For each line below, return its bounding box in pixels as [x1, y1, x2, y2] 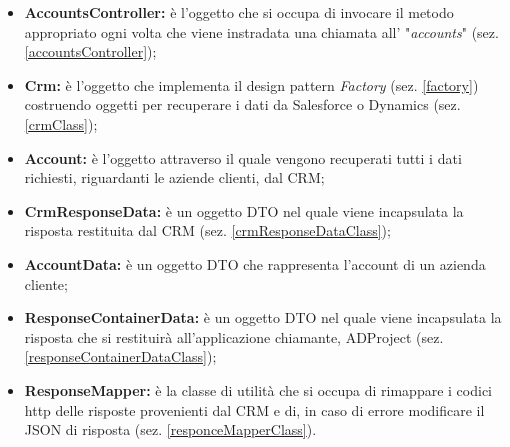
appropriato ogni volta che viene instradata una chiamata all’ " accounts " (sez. [24, 21, 499, 42]
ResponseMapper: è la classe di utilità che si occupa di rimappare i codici [24, 379, 493, 400]
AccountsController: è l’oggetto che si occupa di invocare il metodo [24, 2, 454, 22]
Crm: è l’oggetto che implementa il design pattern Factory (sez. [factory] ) [24, 74, 479, 95]
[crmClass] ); [24, 113, 98, 134]
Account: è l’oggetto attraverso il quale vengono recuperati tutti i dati [24, 147, 462, 168]
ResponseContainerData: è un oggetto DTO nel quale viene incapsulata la [24, 307, 502, 328]
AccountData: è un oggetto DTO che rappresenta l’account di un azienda [24, 253, 486, 274]
